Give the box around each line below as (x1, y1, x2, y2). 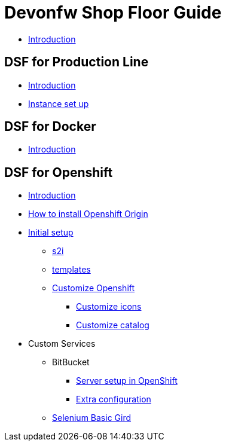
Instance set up (28, 98, 89, 109)
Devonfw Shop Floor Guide (4, 2, 222, 23)
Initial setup (28, 227, 74, 238)
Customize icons (76, 301, 142, 312)
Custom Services (28, 338, 96, 349)
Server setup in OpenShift (76, 375, 178, 386)
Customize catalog (76, 320, 149, 331)
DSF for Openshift (4, 164, 113, 180)
